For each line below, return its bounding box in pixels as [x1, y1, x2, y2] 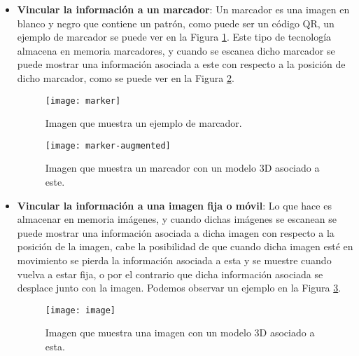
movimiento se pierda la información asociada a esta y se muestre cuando [17, 253, 332, 268]
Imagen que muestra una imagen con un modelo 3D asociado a [45, 325, 315, 340]
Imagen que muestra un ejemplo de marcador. [45, 116, 242, 130]
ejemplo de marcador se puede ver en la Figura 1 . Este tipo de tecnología [17, 29, 332, 44]
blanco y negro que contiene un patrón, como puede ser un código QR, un [17, 15, 335, 30]
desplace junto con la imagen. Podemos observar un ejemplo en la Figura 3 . [17, 280, 342, 295]
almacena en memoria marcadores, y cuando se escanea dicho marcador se [17, 43, 335, 57]
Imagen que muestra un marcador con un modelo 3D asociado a [45, 160, 320, 175]
